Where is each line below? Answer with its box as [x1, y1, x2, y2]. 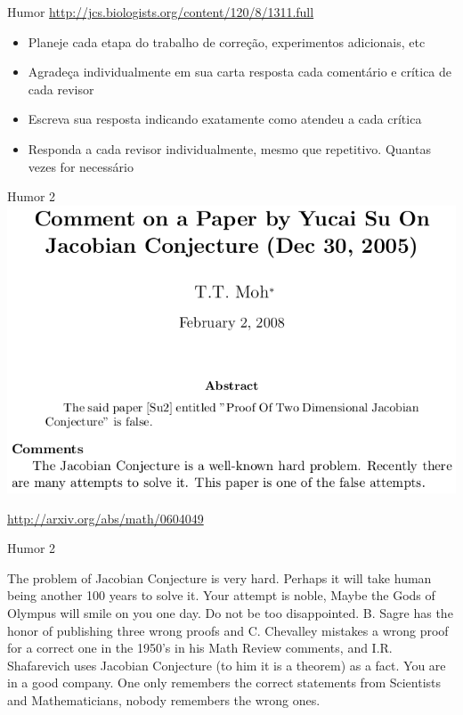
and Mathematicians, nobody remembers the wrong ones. [7, 690, 321, 709]
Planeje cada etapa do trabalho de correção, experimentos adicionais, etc [28, 32, 426, 51]
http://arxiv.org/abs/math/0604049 [7, 508, 204, 527]
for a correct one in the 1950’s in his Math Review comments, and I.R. [7, 638, 393, 657]
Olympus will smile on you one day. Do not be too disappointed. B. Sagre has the [7, 603, 453, 622]
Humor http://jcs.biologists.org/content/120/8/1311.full [7, 3, 314, 20]
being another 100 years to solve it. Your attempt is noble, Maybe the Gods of [7, 586, 435, 605]
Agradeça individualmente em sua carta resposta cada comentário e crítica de [28, 62, 452, 81]
